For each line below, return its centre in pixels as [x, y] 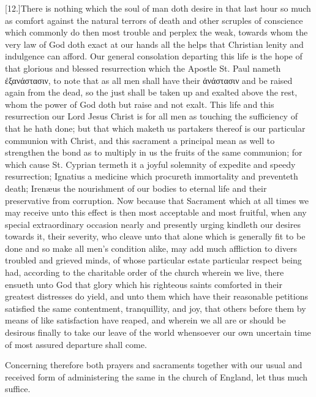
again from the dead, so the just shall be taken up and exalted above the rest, [151, 92]
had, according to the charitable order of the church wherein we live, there [145, 272]
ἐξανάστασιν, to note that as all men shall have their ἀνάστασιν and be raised [149, 80]
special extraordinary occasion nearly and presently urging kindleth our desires [153, 224]
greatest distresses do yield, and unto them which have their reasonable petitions [156, 296]
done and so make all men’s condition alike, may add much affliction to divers [151, 248]
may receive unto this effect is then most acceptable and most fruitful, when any [156, 212]
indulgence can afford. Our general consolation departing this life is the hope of [154, 56]
